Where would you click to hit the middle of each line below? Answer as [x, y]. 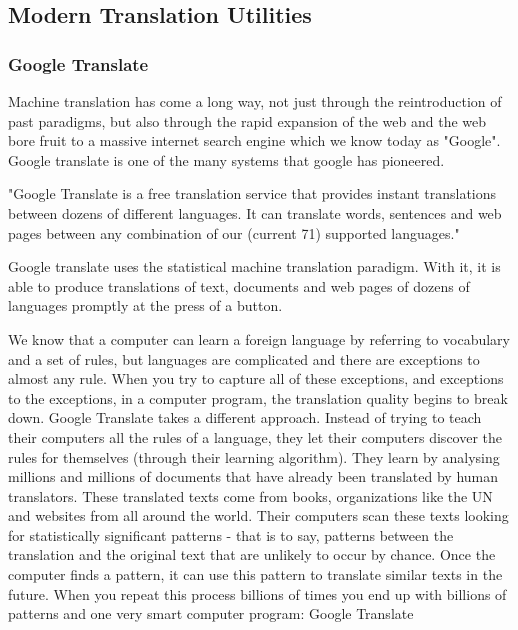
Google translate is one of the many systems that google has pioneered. [226, 159]
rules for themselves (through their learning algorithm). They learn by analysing [254, 456]
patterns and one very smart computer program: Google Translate [211, 613]
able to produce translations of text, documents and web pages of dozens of [239, 285]
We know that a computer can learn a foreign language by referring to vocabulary [259, 338]
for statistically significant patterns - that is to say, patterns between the [231, 534]
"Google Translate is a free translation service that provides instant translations [252, 193]
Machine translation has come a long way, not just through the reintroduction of [255, 101]
